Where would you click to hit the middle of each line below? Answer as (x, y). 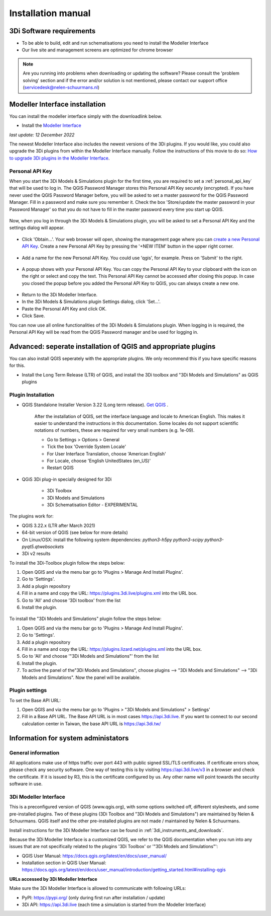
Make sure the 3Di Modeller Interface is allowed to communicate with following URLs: (98, 888)
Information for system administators (69, 738)
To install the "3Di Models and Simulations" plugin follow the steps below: (85, 619)
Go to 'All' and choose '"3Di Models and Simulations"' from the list (90, 656)
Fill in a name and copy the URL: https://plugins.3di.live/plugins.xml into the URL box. (110, 593)
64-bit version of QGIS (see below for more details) (75, 532)
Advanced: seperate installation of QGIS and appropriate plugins (112, 347)
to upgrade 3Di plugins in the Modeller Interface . (59, 158)
